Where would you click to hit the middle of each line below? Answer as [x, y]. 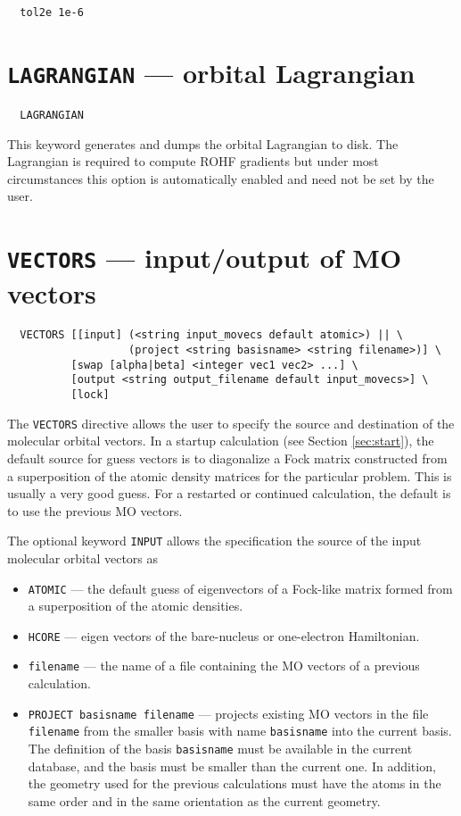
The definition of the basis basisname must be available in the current [220, 748]
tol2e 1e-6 [52, 12]
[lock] [90, 395]
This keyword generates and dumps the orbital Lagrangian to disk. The [203, 143]
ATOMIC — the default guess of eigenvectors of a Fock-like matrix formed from [240, 588]
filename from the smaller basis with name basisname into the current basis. [240, 731]
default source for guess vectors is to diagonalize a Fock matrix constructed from [227, 458]
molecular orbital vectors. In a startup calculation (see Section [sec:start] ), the [221, 441]
